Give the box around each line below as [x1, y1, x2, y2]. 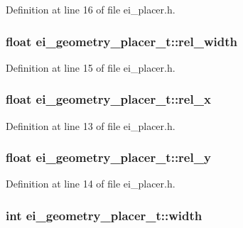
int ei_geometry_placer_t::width [6, 206, 202, 224]
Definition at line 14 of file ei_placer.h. [6, 176, 175, 191]
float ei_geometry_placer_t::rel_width [6, 32, 237, 50]
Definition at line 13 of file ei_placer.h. [6, 118, 175, 133]
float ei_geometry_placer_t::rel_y [6, 148, 211, 166]
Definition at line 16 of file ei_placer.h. [6, 2, 175, 16]
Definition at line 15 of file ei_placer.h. [6, 60, 175, 75]
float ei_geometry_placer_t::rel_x [6, 90, 211, 108]
